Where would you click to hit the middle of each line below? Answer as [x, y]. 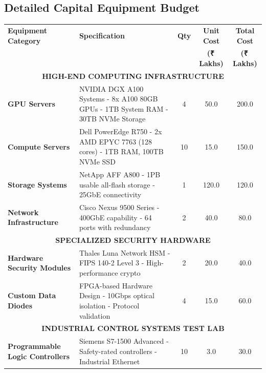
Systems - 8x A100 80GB [118, 99]
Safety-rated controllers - [118, 351]
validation [95, 315]
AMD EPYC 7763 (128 [116, 141]
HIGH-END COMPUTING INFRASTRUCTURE [133, 76]
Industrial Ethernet [109, 361]
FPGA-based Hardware [116, 285]
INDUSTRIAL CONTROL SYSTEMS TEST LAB [133, 328]
